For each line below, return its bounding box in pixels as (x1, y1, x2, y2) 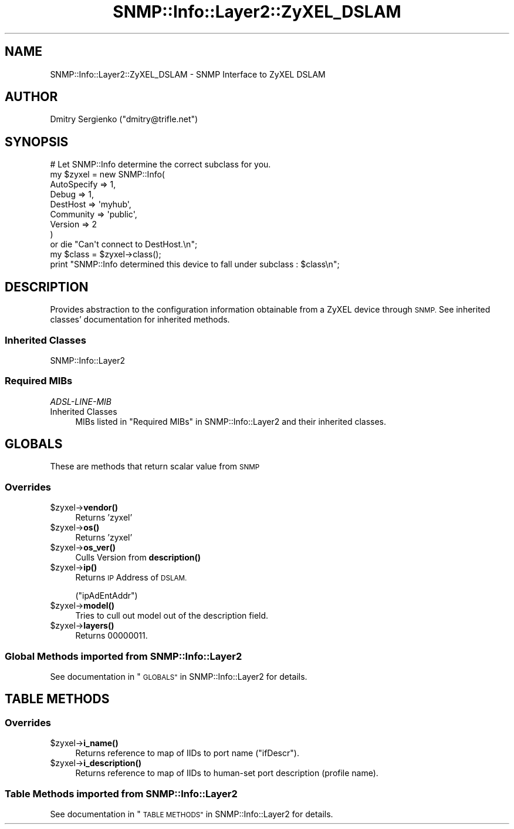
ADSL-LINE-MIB (50, 396, 111, 407)
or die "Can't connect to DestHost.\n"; (50, 239, 198, 250)
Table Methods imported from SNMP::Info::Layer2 (5, 787, 238, 800)
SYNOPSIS (5, 134, 69, 149)
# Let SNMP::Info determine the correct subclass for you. (50, 159, 271, 170)
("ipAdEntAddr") (75, 590, 138, 601)
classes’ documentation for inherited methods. (50, 314, 230, 325)
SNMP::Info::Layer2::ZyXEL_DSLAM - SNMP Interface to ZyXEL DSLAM (50, 69, 326, 79)
